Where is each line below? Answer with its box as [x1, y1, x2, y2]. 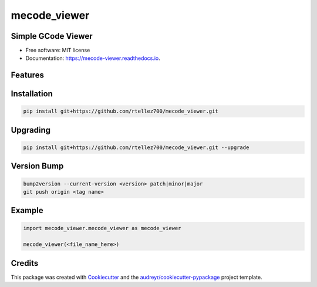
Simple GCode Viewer [11, 31, 93, 41]
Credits [11, 258, 39, 268]
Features [11, 70, 44, 80]
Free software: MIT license [25, 47, 90, 54]
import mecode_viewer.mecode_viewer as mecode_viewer [23, 225, 181, 231]
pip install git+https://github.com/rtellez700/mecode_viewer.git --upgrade [23, 144, 249, 151]
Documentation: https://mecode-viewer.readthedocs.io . [25, 55, 161, 62]
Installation [11, 89, 53, 99]
